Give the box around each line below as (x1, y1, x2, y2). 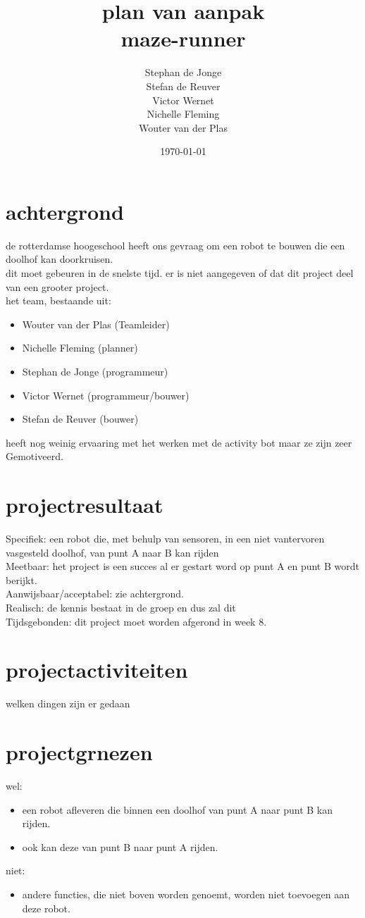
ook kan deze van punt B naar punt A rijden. (22, 839, 218, 854)
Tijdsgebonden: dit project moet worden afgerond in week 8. (6, 614, 267, 628)
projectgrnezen (6, 738, 153, 767)
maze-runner (120, 24, 246, 53)
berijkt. (6, 572, 37, 587)
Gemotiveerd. (6, 449, 63, 464)
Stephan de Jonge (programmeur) (22, 364, 168, 378)
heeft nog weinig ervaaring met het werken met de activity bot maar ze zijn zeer (6, 435, 352, 449)
